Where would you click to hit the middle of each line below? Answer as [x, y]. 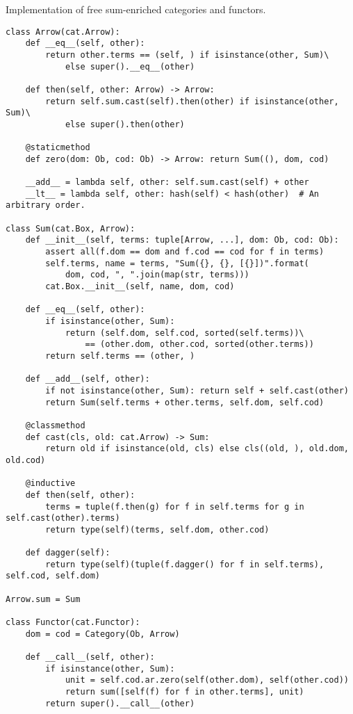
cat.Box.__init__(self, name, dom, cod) [140, 287]
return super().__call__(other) [120, 703]
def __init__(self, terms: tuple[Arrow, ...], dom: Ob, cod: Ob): [182, 240]
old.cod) [26, 460]
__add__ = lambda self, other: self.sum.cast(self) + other [167, 182]
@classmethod [55, 425]
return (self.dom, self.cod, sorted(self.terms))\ [184, 333]
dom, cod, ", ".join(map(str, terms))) [157, 275]
